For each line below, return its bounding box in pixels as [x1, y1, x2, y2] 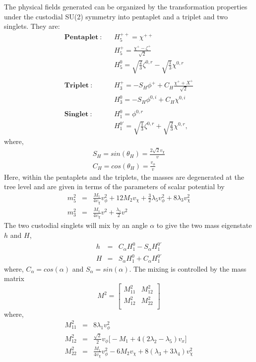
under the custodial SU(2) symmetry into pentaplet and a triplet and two [4, 11, 228, 21]
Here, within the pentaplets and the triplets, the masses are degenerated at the [4, 171, 244, 182]
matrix [4, 273, 24, 284]
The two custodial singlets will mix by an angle [4, 220, 148, 230]
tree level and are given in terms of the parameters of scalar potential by [4, 181, 225, 192]
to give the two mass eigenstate [156, 220, 252, 230]
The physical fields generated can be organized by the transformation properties [4, 1, 248, 11]
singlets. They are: [4, 21, 60, 31]
